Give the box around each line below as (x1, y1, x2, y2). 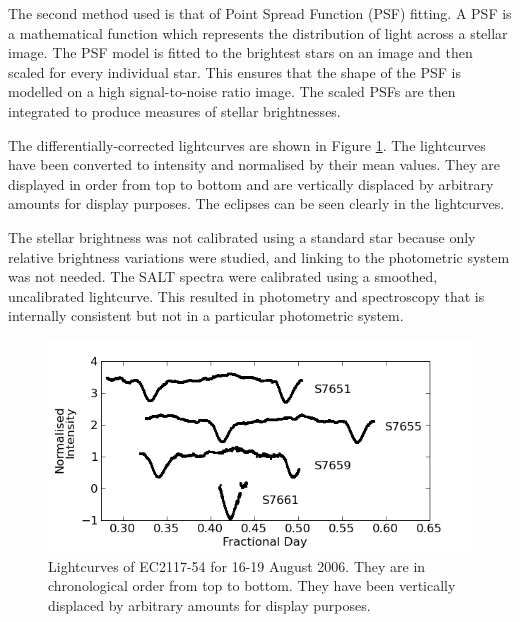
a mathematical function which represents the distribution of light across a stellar (8, 22, 508, 43)
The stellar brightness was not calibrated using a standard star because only (8, 226, 476, 247)
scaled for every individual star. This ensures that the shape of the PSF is (8, 61, 461, 82)
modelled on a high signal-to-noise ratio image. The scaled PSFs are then (8, 81, 456, 102)
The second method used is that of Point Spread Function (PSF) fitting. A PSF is (8, 3, 512, 23)
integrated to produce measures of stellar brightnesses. (8, 100, 341, 121)
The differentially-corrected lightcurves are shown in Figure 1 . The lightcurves (8, 134, 486, 155)
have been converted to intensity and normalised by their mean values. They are (8, 154, 500, 175)
